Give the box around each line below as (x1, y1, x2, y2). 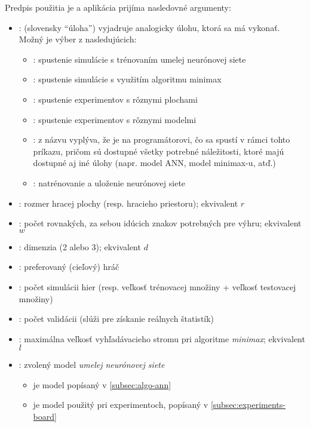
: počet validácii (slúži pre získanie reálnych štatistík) (19, 312, 214, 325)
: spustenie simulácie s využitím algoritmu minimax (33, 73, 222, 85)
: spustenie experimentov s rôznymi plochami (33, 93, 198, 105)
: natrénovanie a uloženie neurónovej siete (33, 176, 186, 189)
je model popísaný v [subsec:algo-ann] (33, 378, 171, 391)
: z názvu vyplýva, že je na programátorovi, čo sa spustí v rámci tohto (33, 133, 290, 146)
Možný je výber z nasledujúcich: (19, 33, 137, 45)
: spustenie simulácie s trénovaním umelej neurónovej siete (33, 53, 246, 65)
